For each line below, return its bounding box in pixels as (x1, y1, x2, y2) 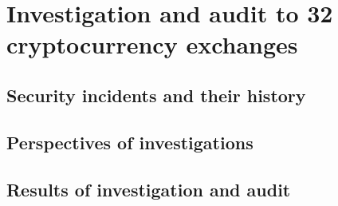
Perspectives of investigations (6, 129, 253, 154)
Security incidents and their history (6, 82, 306, 107)
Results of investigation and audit (6, 176, 291, 201)
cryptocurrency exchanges (6, 28, 298, 61)
